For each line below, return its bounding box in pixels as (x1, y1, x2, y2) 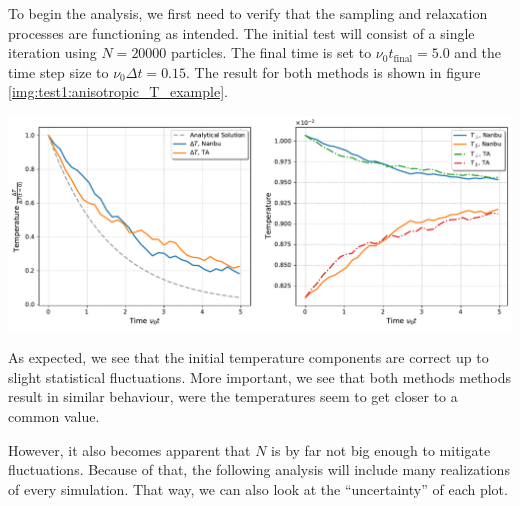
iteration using (8, 42, 97, 63)
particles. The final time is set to (171, 42, 372, 63)
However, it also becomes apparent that (8, 439, 251, 460)
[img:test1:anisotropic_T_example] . (8, 81, 228, 102)
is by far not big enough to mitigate (271, 439, 491, 460)
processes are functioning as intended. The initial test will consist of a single (8, 22, 475, 43)
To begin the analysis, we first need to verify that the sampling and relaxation (8, 3, 488, 23)
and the (454, 42, 502, 63)
